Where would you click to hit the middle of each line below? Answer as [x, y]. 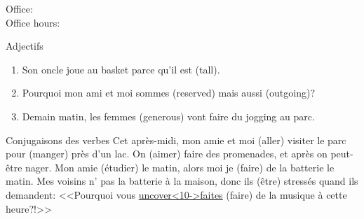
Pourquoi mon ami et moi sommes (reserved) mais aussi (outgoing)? [169, 93]
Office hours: [33, 22]
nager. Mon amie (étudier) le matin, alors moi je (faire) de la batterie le [180, 167]
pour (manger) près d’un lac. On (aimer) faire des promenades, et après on [167, 154]
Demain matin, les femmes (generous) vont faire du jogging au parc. [168, 116]
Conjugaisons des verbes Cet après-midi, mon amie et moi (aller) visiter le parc [176, 140]
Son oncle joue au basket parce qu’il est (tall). [121, 69]
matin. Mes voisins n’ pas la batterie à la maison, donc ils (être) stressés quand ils [182, 181]
